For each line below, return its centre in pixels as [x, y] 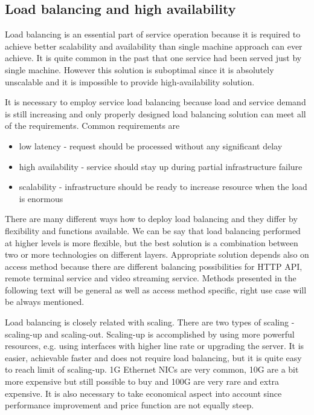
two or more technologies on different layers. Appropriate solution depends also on [157, 254]
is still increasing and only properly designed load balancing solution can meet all [155, 113]
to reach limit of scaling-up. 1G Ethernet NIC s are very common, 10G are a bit [152, 369]
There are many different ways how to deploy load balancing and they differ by [151, 219]
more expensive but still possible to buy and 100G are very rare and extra [142, 381]
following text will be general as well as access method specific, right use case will [156, 289]
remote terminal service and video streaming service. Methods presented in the [151, 278]
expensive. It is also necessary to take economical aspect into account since [143, 393]
